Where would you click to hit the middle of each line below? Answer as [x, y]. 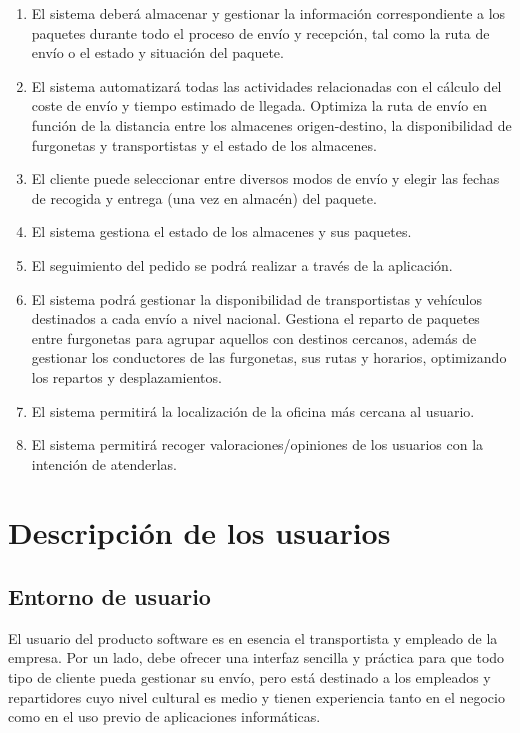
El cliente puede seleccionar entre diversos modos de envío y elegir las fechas [265, 178]
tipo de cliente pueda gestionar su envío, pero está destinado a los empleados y [249, 677]
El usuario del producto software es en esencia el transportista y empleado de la [253, 637]
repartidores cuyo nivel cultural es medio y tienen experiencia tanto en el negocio [256, 696]
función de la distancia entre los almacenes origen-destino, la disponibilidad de [271, 124]
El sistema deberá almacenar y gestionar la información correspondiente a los [268, 13]
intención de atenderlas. [104, 463]
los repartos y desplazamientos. [126, 376]
